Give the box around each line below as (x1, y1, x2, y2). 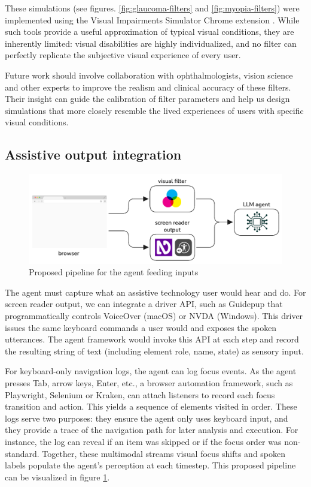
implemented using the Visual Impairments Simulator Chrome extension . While (5, 13, 300, 26)
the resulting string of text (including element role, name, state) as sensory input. (5, 344, 304, 357)
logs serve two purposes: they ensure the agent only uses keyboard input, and (5, 411, 288, 424)
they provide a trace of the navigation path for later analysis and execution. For (5, 423, 298, 436)
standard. (5, 447, 39, 459)
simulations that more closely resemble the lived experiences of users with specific (5, 104, 304, 116)
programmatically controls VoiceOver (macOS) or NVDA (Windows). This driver (5, 309, 303, 321)
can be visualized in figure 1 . (5, 470, 110, 483)
